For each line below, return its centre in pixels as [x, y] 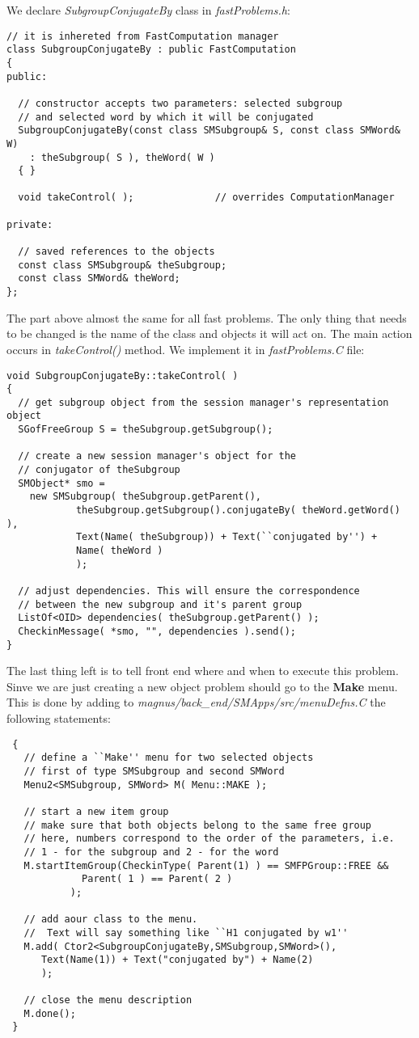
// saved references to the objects [116, 252]
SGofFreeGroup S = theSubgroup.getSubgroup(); [146, 430]
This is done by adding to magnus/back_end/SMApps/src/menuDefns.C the [196, 702]
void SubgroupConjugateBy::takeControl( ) [123, 376]
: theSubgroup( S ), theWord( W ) [122, 157]
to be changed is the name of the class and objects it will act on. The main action [209, 333]
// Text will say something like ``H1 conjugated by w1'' [186, 933]
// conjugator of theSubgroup [99, 470]
